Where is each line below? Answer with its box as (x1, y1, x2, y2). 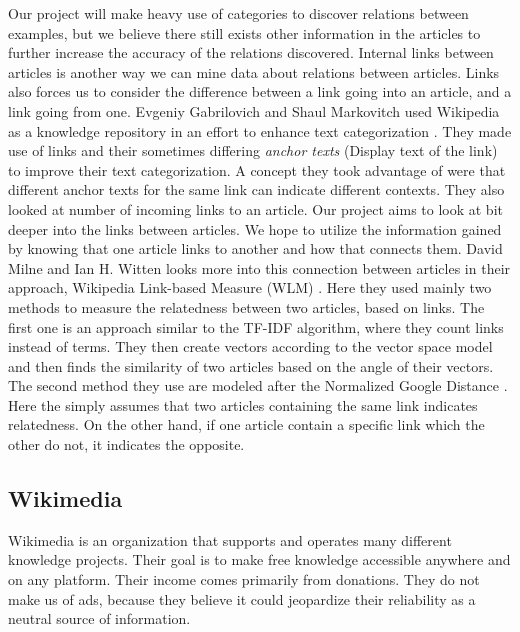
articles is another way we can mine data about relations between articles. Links (8, 61, 500, 82)
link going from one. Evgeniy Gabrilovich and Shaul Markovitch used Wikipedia (8, 100, 500, 121)
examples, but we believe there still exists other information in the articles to (8, 22, 481, 43)
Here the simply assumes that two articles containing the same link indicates (8, 394, 478, 415)
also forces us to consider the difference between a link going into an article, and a (8, 81, 512, 102)
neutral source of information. (8, 608, 191, 629)
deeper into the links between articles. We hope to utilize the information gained (8, 218, 502, 239)
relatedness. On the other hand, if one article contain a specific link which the (8, 414, 485, 435)
